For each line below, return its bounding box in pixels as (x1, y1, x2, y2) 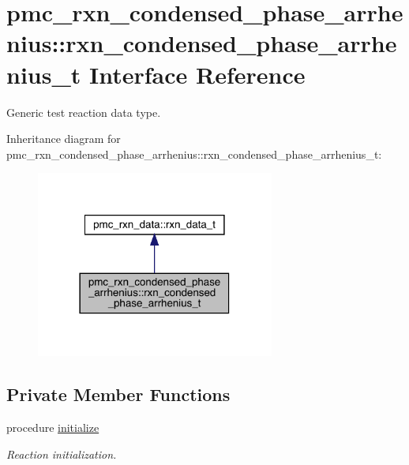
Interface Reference (89, 58, 306, 90)
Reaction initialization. (6, 445, 117, 462)
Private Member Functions (6, 382, 231, 407)
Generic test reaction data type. (6, 103, 161, 120)
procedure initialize (6, 419, 99, 436)
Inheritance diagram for (6, 130, 121, 147)
